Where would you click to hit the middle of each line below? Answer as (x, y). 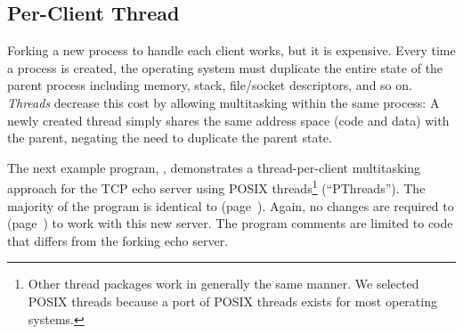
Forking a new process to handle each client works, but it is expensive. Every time (231, 50)
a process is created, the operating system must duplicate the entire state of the (225, 67)
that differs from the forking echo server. (118, 240)
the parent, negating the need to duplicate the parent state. (170, 138)
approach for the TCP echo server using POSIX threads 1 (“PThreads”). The (216, 187)
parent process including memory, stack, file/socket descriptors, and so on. (210, 85)
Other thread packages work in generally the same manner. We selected (223, 284)
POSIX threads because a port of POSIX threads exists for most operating (232, 301)
